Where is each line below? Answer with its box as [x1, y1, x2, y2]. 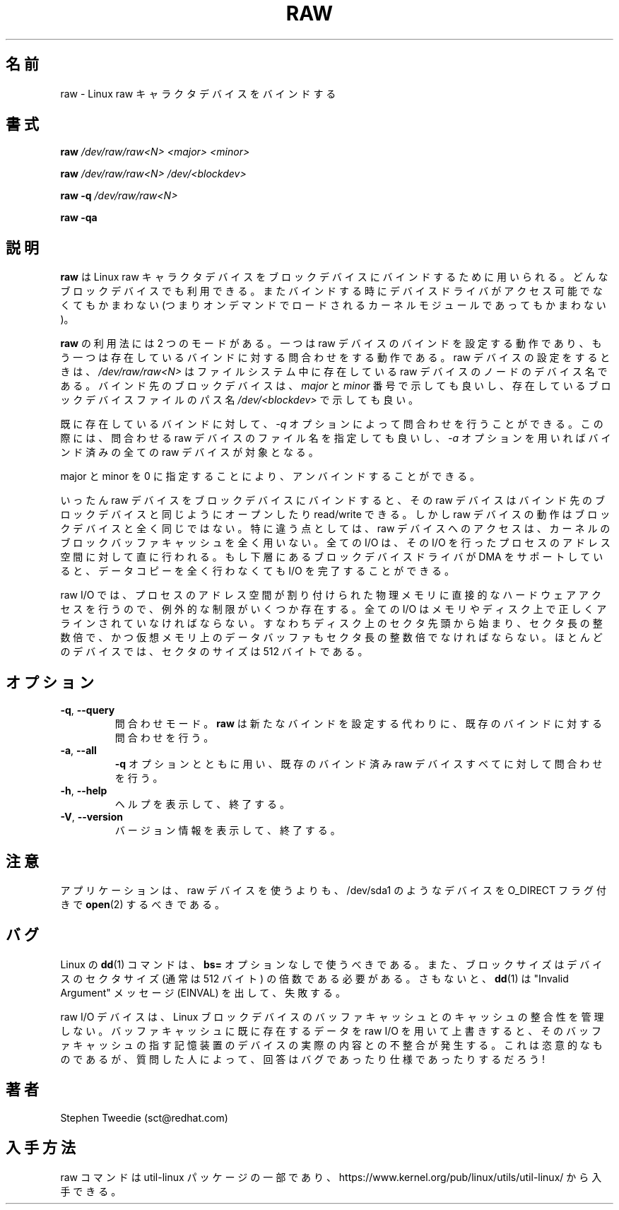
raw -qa [60, 211, 98, 224]
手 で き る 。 [60, 1185, 122, 1197]
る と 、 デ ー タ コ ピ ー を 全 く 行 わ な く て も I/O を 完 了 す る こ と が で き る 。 [60, 565, 455, 577]
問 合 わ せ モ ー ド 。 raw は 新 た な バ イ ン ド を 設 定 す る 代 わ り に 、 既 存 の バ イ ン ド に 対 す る [114, 717, 603, 730]
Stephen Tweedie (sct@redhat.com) [60, 1111, 228, 1124]
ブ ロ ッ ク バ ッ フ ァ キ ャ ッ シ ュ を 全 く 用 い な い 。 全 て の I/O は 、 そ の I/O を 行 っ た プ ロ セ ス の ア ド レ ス [60, 536, 611, 549]
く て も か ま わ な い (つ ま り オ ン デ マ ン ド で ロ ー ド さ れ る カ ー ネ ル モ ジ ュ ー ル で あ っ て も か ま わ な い [60, 299, 606, 312]
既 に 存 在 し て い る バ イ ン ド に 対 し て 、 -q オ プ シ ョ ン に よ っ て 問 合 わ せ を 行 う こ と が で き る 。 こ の [60, 418, 603, 430]
